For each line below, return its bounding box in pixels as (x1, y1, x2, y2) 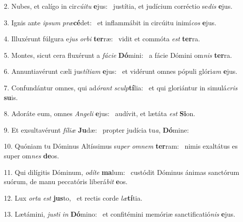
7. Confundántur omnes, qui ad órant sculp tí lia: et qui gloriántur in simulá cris (4, 82, 238, 92)
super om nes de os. (4, 150, 59, 160)
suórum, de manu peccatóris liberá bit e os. (4, 176, 128, 187)
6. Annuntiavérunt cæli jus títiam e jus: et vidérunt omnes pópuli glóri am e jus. (4, 66, 238, 76)
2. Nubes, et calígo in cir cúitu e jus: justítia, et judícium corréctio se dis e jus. (4, 1, 233, 11)
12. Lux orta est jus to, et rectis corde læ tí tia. (4, 192, 143, 203)
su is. (4, 92, 18, 102)
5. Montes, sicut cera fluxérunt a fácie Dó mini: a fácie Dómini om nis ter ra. (4, 50, 232, 60)
